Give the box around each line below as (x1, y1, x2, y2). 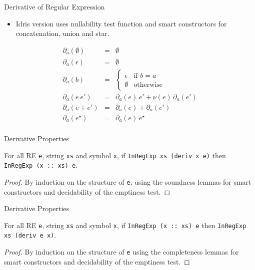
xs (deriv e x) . (4, 230, 56, 240)
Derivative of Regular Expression (4, 1, 105, 11)
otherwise (133, 81, 163, 88)
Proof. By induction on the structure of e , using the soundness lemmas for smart (4, 176, 251, 187)
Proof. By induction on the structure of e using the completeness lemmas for (4, 247, 239, 257)
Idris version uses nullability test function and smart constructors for (15, 18, 227, 28)
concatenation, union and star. (15, 28, 109, 38)
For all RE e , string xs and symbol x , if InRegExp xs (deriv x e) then (4, 150, 226, 160)
